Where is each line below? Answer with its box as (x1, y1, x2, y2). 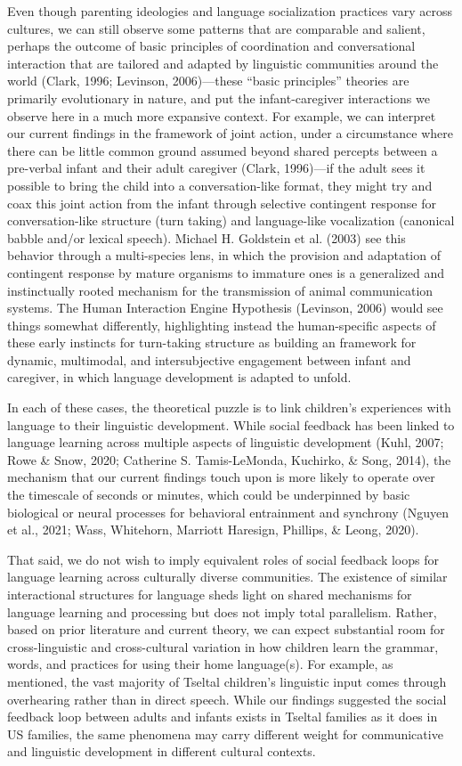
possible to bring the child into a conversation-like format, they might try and (7, 175, 433, 194)
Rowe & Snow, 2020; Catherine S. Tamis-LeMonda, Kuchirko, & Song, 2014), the (7, 450, 451, 469)
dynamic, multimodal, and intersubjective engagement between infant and (7, 350, 411, 369)
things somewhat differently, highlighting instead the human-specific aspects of (7, 315, 436, 334)
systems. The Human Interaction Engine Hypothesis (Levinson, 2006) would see (7, 298, 443, 317)
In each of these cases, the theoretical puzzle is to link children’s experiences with (7, 398, 451, 417)
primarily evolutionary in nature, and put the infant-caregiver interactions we (7, 88, 430, 107)
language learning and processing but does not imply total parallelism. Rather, (7, 602, 437, 621)
